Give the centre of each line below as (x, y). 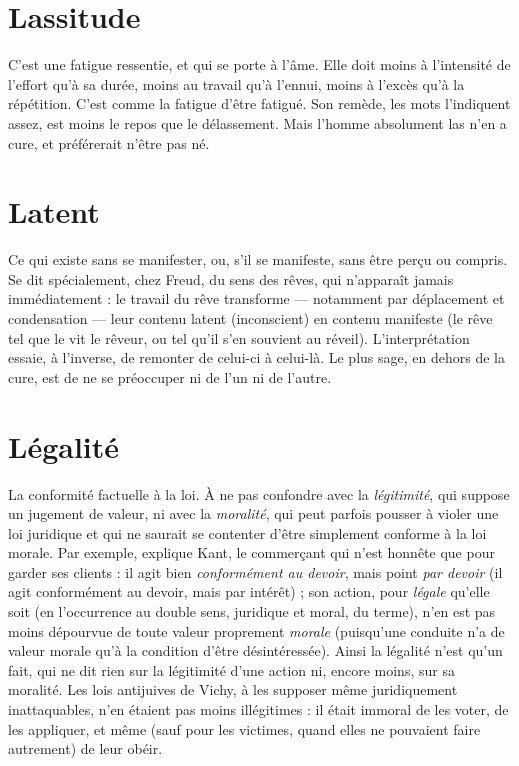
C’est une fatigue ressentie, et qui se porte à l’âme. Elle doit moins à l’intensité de (259, 64)
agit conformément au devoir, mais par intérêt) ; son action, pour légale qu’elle (249, 591)
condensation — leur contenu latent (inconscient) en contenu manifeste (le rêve (250, 318)
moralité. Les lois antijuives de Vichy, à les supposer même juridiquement (233, 689)
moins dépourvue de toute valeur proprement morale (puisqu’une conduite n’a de (256, 630)
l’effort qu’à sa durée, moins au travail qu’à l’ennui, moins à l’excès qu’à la (236, 83)
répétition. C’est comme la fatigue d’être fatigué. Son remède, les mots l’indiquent (259, 103)
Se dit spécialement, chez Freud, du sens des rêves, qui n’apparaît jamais (231, 278)
